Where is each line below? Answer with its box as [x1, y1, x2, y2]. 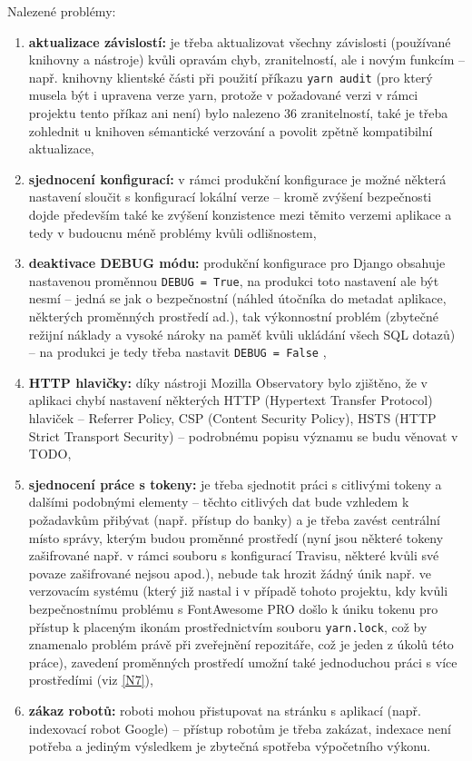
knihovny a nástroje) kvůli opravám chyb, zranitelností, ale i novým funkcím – [28, 50, 465, 69]
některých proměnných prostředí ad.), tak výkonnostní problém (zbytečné [28, 307, 438, 326]
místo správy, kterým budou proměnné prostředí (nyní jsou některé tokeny [28, 528, 444, 547]
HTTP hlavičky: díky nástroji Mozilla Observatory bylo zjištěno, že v [28, 372, 428, 391]
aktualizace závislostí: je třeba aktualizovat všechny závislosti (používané [28, 32, 451, 51]
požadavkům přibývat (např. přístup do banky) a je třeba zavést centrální [28, 510, 440, 529]
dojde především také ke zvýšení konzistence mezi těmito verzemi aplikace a [28, 205, 452, 223]
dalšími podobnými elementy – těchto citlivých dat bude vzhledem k [28, 492, 409, 511]
